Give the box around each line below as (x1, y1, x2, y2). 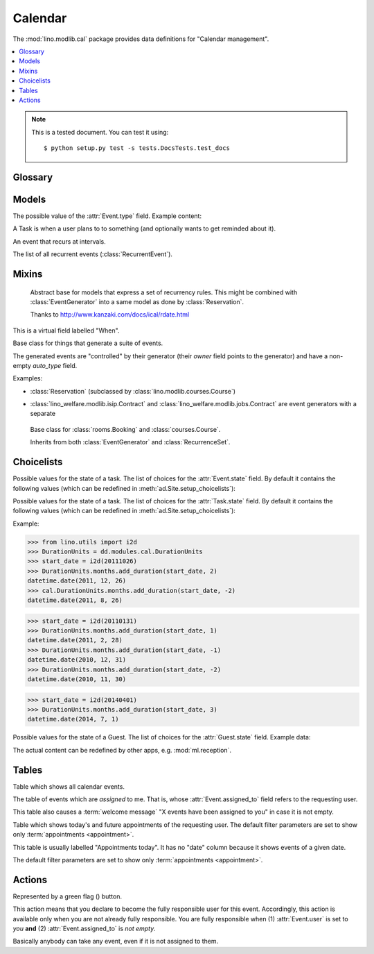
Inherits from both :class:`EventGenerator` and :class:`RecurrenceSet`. (30, 438, 231, 446)
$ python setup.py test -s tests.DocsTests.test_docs (44, 144, 230, 152)
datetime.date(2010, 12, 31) (27, 656, 127, 664)
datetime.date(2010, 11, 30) (27, 675, 127, 683)
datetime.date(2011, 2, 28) (27, 636, 123, 644)
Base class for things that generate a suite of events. (12, 339, 163, 347)
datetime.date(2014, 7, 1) (27, 715, 119, 723)
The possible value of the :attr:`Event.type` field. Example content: (12, 212, 202, 220)
